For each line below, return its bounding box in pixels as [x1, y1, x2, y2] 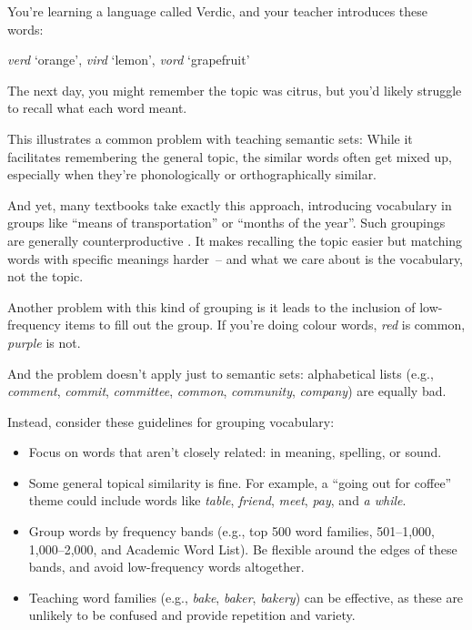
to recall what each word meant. [7, 98, 187, 117]
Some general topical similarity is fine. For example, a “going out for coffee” [28, 472, 452, 492]
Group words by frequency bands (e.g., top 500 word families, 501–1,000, [28, 522, 435, 541]
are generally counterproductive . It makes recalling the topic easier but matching [7, 230, 463, 249]
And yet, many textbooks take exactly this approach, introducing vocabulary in [7, 195, 452, 214]
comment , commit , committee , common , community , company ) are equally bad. [7, 381, 447, 401]
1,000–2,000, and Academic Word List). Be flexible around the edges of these [28, 539, 457, 558]
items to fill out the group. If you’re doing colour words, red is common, [65, 315, 466, 334]
